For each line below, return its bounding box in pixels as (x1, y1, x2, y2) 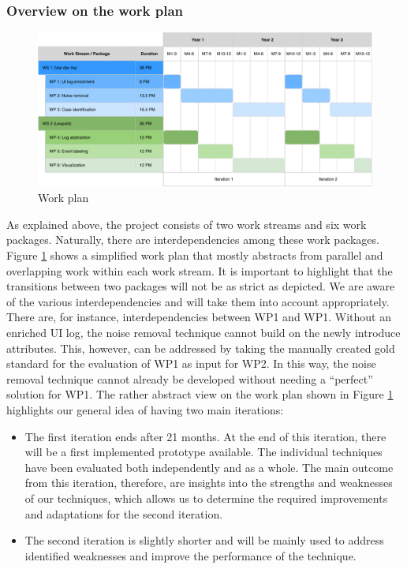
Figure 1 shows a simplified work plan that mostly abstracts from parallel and (6, 247, 383, 264)
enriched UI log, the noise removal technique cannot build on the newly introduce (6, 324, 401, 340)
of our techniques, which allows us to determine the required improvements (24, 489, 388, 506)
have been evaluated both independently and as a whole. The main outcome (24, 459, 394, 475)
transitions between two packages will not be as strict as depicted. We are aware (6, 278, 395, 294)
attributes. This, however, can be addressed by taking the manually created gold (6, 339, 395, 356)
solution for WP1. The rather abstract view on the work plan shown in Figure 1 (6, 386, 394, 402)
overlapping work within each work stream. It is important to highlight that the (6, 262, 393, 279)
